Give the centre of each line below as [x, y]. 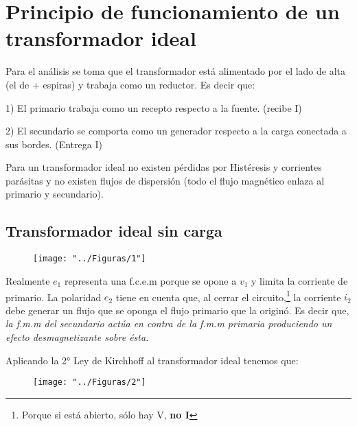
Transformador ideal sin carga [114, 231]
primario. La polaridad [54, 297]
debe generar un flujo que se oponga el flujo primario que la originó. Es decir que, [177, 310]
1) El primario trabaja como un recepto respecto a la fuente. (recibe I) [154, 107]
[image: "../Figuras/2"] [90, 382]
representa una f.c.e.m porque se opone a [150, 280]
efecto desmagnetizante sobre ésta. [77, 336]
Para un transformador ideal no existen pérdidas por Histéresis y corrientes [164, 167]
